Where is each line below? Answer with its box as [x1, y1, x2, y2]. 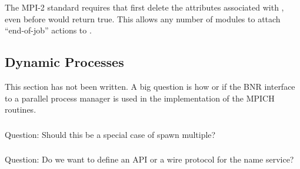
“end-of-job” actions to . [5, 24, 92, 36]
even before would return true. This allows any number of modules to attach [5, 12, 281, 25]
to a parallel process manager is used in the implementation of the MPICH [5, 92, 275, 104]
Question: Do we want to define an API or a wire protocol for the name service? [5, 153, 294, 165]
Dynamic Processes [5, 53, 124, 71]
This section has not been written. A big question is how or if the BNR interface [5, 80, 295, 92]
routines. [5, 103, 36, 116]
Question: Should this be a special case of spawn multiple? [5, 128, 216, 140]
